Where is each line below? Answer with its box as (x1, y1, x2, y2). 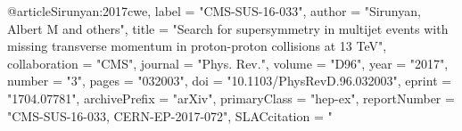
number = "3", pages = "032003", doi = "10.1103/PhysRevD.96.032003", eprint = (7, 71, 452, 90)
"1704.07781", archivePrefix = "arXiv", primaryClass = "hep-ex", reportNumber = (7, 88, 455, 107)
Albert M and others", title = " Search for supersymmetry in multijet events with (7, 19, 449, 37)
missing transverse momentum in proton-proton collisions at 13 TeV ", (7, 37, 387, 55)
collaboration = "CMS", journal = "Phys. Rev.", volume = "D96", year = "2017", (7, 53, 449, 72)
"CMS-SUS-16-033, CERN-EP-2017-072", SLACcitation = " (7, 106, 333, 125)
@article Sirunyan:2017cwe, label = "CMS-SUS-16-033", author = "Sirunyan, (7, 2, 421, 20)
